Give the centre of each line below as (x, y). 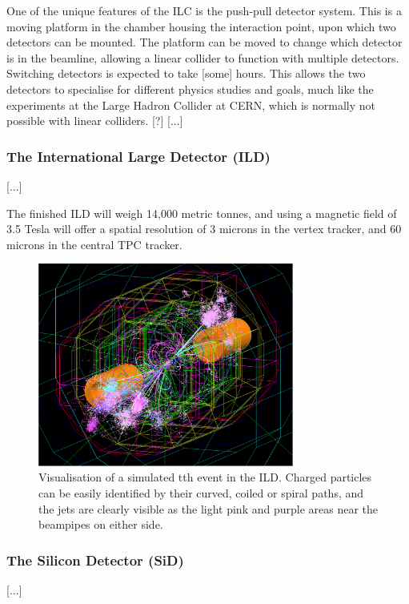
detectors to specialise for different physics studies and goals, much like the (190, 89)
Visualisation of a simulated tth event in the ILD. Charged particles (205, 477)
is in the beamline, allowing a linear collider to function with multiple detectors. (203, 57)
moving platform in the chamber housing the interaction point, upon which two (201, 26)
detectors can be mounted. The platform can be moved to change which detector (204, 42)
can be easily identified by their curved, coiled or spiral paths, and (201, 493)
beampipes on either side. (101, 524)
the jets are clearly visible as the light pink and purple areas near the (209, 508)
